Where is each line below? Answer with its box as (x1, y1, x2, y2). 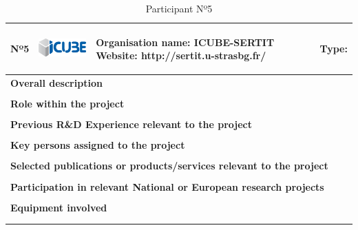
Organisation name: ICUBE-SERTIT (96, 34, 275, 49)
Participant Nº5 (145, 1, 213, 15)
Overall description (10, 76, 103, 90)
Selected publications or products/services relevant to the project (10, 158, 328, 173)
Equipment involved (10, 200, 107, 214)
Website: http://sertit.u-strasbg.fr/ (96, 48, 266, 63)
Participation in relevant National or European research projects (10, 179, 324, 194)
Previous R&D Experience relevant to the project (10, 117, 252, 132)
